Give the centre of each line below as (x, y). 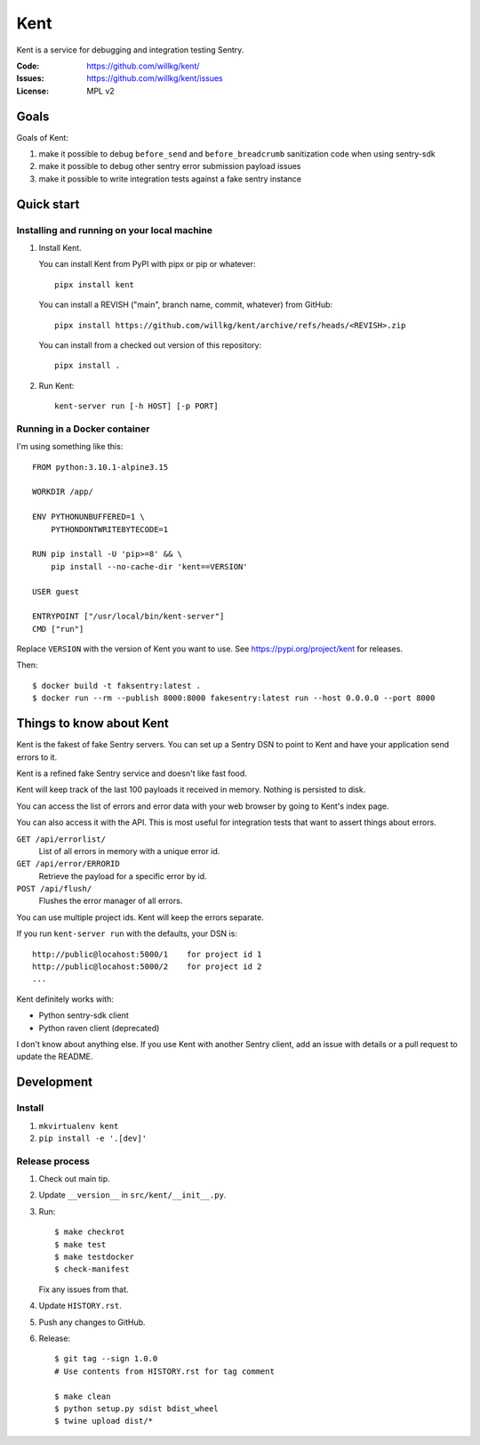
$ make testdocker (95, 1257)
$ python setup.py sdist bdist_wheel (137, 1409)
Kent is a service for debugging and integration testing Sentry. (130, 50)
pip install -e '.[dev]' (92, 1138)
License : (32, 91)
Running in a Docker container (83, 429)
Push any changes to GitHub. (92, 1322)
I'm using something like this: (70, 447)
